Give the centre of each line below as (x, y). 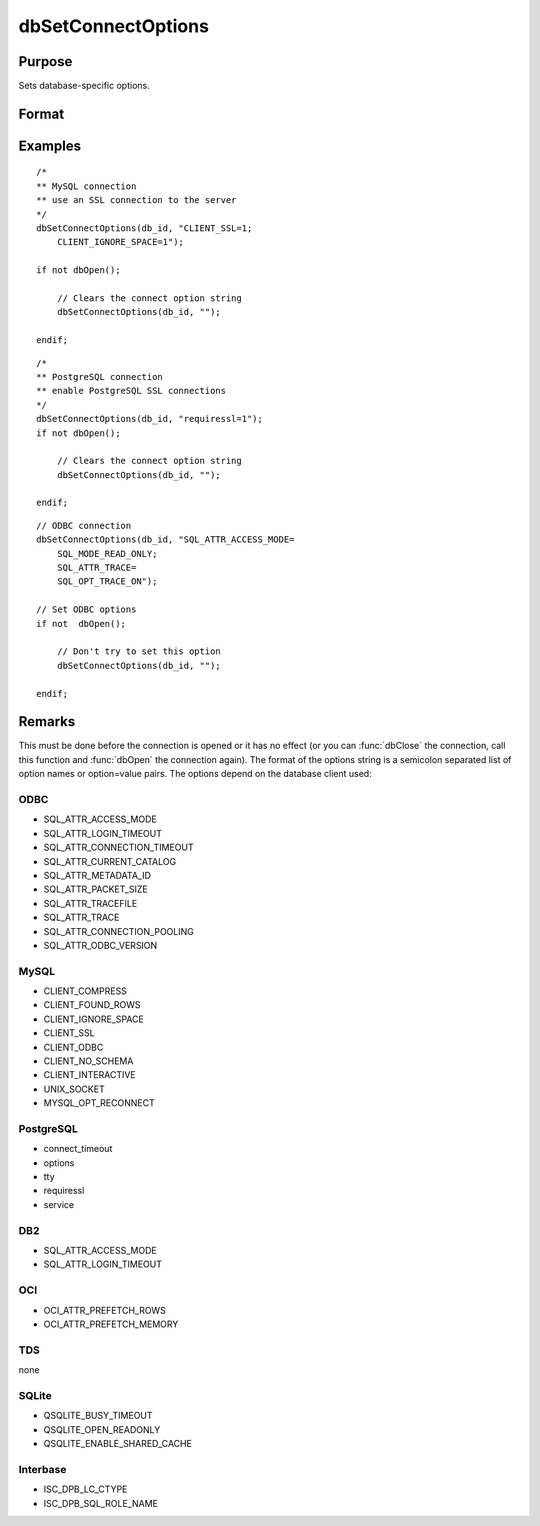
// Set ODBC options (86, 609)
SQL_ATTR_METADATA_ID (97, 875)
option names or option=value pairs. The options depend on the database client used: (195, 774)
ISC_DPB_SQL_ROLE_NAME (101, 1503)
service (59, 1204)
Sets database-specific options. (84, 86)
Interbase (42, 1469)
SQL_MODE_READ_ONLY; (107, 553)
